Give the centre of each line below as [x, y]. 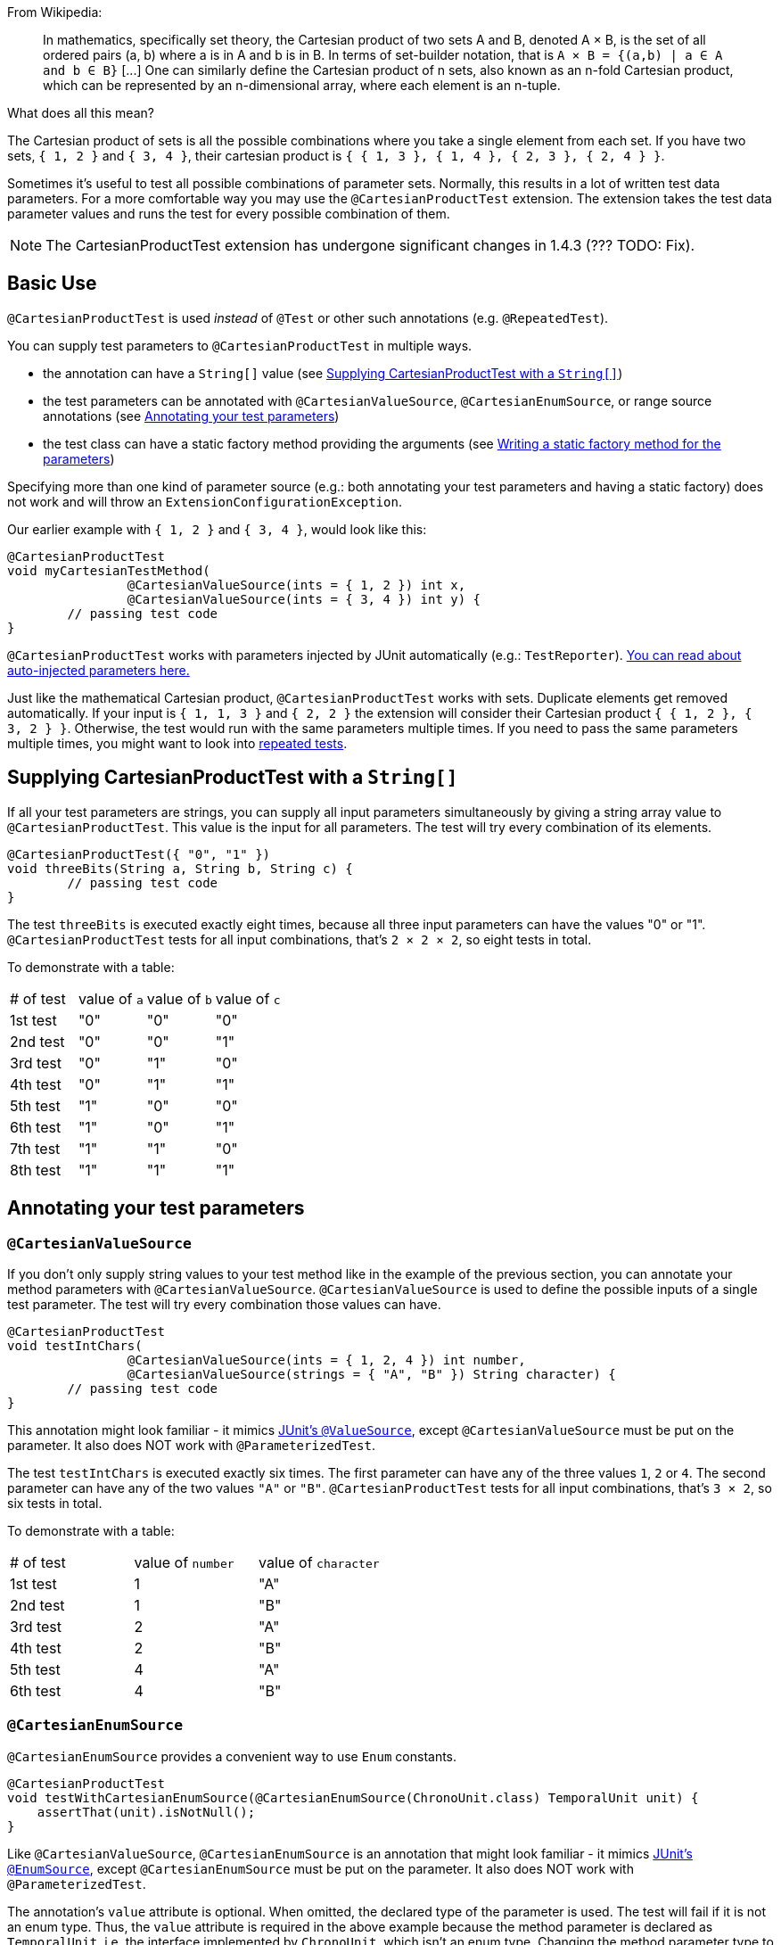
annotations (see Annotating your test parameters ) [191, 416]
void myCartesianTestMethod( [109, 570]
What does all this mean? [81, 113]
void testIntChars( [75, 1345]
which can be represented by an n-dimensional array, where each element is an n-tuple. [302, 85]
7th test [35, 1148]
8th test [36, 1170]
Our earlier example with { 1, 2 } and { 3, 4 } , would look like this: [217, 529]
